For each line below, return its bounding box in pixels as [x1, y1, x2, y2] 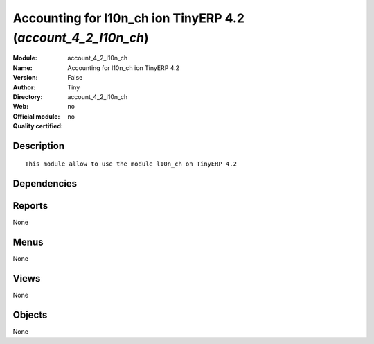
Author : [12, 83, 36, 92]
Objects [12, 309, 48, 321]
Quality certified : [12, 122, 64, 130]
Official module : [12, 112, 60, 121]
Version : [12, 74, 38, 82]
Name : [12, 63, 33, 72]
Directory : [12, 92, 43, 101]
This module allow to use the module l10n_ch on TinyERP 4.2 [25, 160, 237, 168]
